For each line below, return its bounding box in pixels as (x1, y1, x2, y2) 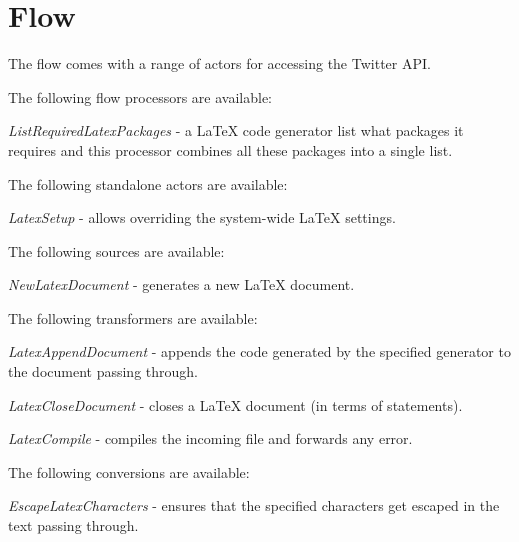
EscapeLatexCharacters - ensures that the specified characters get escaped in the (8, 495, 500, 516)
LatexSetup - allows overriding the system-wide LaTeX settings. (8, 207, 396, 228)
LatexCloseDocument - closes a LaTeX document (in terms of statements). (8, 394, 463, 415)
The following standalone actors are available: (8, 173, 288, 194)
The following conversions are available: (8, 461, 250, 482)
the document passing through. (8, 361, 198, 382)
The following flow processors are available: (8, 86, 272, 107)
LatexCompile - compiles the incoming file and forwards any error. (8, 428, 413, 449)
